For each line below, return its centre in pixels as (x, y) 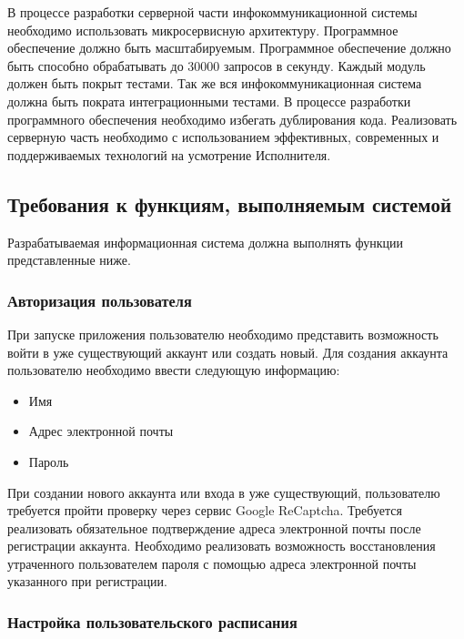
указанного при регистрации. (87, 581)
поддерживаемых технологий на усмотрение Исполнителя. (169, 154)
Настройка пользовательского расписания (152, 622)
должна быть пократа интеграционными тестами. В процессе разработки (209, 101)
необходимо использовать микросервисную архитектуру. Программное (203, 30)
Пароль (49, 461)
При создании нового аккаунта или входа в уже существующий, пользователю (224, 492)
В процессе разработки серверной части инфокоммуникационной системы (212, 12)
